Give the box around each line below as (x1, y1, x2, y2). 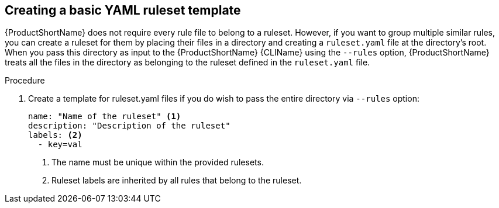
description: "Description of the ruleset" (28, 121, 230, 131)
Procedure (5, 75, 45, 86)
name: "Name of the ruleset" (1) (28, 112, 181, 122)
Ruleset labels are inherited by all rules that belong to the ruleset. (51, 175, 302, 186)
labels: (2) (28, 130, 82, 140)
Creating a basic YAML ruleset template (5, 3, 241, 18)
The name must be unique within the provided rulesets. (51, 157, 264, 168)
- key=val (37, 140, 82, 150)
